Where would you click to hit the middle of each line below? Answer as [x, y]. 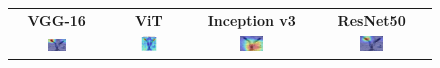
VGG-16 [56, 19]
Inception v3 [251, 19]
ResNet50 [371, 19]
